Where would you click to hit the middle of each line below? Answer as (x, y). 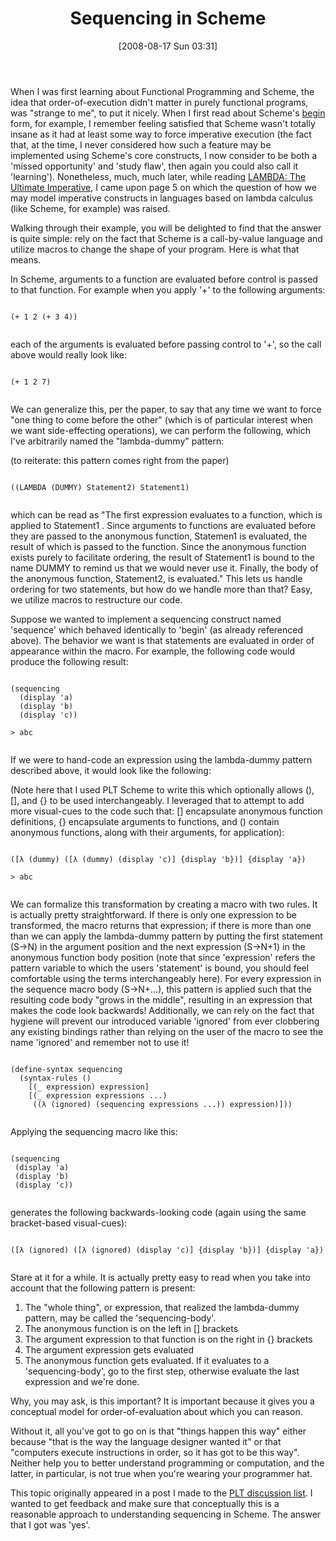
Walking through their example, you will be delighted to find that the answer (166, 228)
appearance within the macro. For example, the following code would (153, 651)
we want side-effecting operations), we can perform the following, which (160, 430)
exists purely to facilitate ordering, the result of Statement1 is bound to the (162, 557)
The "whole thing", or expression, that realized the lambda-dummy (162, 1307)
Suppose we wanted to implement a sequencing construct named (146, 619)
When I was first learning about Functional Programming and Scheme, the (162, 91)
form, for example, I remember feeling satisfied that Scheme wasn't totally (163, 123)
